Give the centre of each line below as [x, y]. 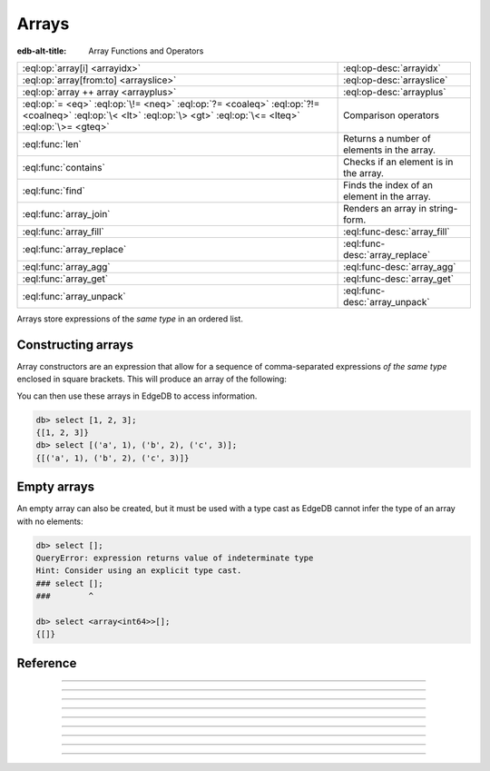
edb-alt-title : [42, 51]
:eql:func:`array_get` [65, 279]
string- [443, 208]
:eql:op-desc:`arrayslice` [396, 80]
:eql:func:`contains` [64, 167]
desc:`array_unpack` [387, 301]
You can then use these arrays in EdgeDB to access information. [137, 396]
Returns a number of [387, 138]
